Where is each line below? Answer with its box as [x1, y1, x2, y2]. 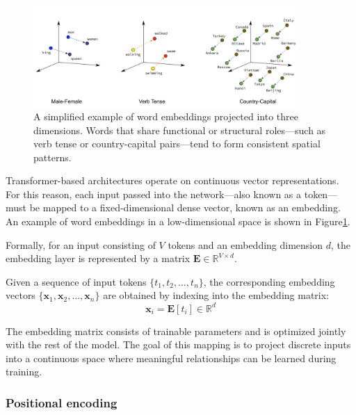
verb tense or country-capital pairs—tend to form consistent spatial [33, 136, 321, 151]
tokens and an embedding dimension [168, 237, 323, 252]
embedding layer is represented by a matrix [6, 251, 191, 266]
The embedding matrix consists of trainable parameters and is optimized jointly [6, 323, 346, 338]
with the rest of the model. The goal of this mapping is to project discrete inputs [6, 337, 351, 352]
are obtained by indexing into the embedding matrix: [103, 288, 330, 302]
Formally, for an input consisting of [6, 237, 156, 252]
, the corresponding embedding [203, 274, 335, 288]
